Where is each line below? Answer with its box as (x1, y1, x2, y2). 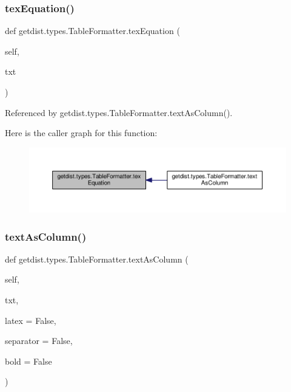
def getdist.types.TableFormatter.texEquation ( (5, 24, 180, 37)
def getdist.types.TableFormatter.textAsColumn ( (5, 252, 189, 265)
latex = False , (5, 314, 56, 326)
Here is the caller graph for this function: (5, 126, 158, 139)
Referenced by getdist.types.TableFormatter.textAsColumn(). (5, 106, 233, 119)
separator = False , (5, 334, 73, 347)
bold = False (5, 354, 52, 367)
